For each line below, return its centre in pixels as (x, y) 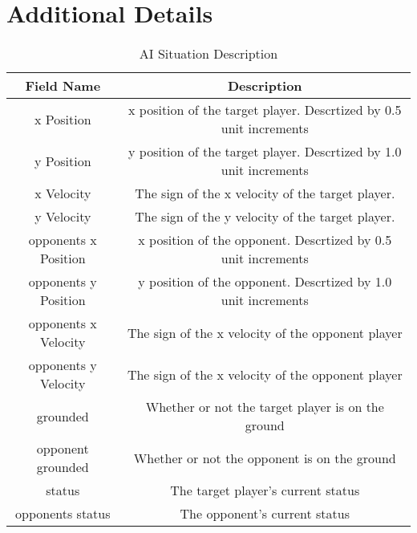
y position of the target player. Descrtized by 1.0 (265, 152)
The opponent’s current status (265, 514)
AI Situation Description (208, 54)
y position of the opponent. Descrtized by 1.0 (265, 282)
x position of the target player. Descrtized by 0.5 (265, 110)
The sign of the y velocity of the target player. (265, 217)
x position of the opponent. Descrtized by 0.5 (265, 240)
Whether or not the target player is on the (265, 407)
